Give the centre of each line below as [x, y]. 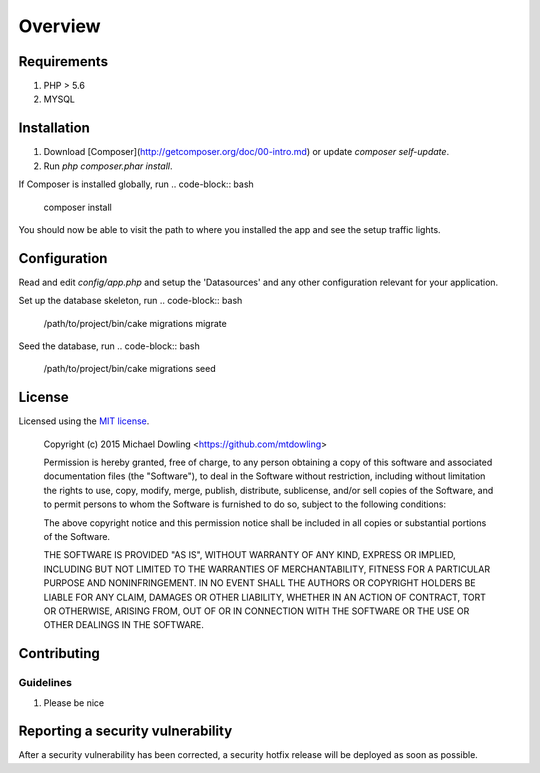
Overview [59, 26]
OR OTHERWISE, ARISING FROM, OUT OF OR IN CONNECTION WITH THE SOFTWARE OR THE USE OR [256, 611]
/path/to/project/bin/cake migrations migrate [135, 323]
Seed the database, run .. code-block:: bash [109, 346]
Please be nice [74, 702]
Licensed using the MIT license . [84, 421]
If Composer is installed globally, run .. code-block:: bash [136, 184]
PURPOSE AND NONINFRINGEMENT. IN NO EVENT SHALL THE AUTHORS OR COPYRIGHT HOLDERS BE [259, 583]
